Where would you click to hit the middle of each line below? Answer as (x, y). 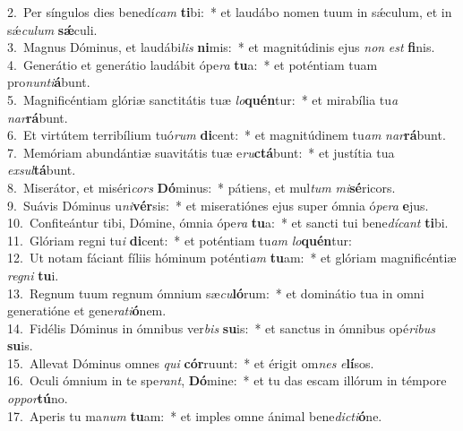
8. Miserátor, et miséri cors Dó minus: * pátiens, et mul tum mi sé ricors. (201, 187)
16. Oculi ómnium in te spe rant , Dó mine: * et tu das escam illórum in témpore (227, 380)
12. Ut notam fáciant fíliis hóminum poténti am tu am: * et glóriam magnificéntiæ (232, 258)
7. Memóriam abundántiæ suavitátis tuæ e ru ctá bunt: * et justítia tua (201, 152)
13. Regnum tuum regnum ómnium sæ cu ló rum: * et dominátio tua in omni (216, 293)
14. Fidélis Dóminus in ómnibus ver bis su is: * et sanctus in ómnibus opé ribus (222, 328)
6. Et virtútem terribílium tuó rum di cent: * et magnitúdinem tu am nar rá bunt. (227, 135)
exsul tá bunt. (42, 170)
